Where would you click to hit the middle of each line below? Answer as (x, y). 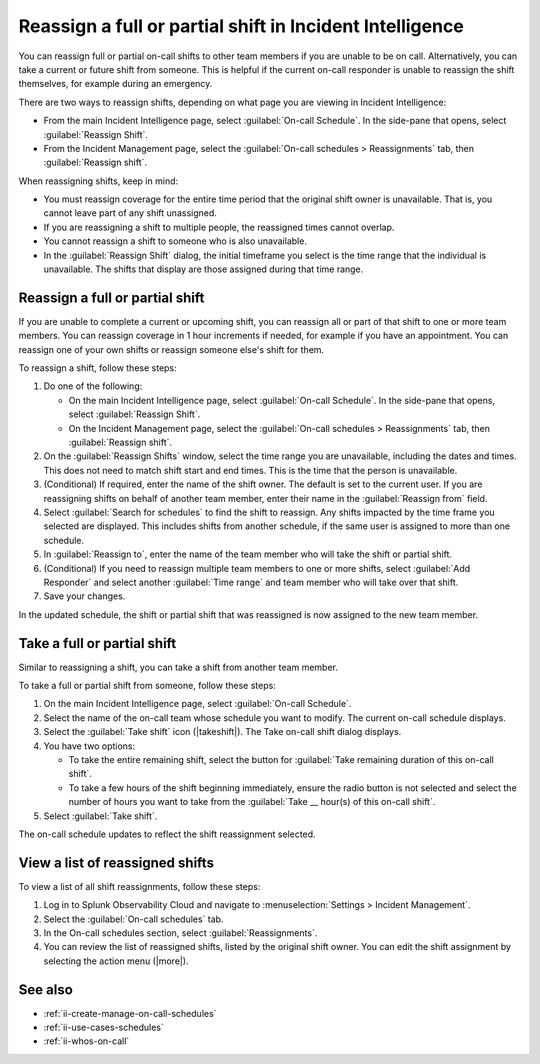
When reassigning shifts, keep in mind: (98, 181)
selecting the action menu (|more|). (116, 961)
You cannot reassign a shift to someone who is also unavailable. (175, 241)
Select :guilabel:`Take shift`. (100, 816)
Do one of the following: (93, 386)
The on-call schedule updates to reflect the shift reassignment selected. (167, 834)
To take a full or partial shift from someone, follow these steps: (147, 686)
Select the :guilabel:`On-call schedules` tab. (133, 919)
